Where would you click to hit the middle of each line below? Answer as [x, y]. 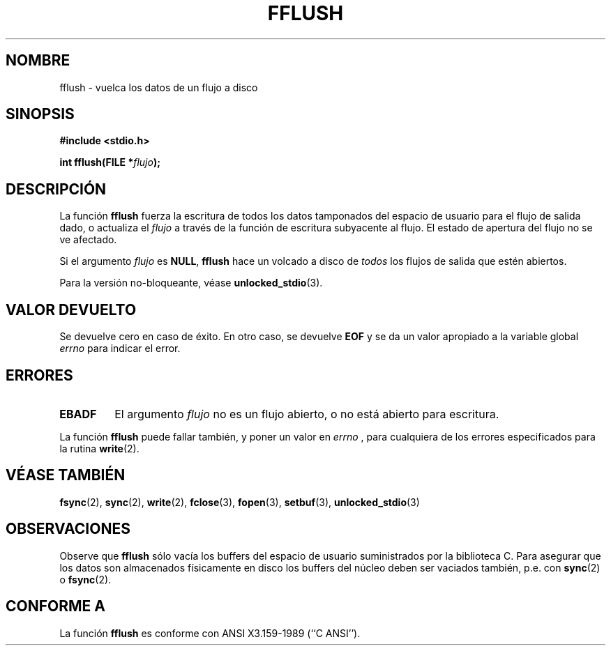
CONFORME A [55, 606]
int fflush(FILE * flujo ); [110, 162]
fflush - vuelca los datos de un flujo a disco [159, 87]
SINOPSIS [40, 114]
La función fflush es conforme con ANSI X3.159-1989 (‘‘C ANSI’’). [210, 633]
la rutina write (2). [99, 448]
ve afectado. [88, 240]
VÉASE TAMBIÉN [66, 475]
